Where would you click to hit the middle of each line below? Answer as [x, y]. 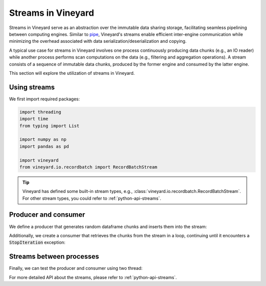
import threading [40, 112]
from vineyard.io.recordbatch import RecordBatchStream [88, 167]
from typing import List [50, 126]
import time [34, 119]
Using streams [32, 87]
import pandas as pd [44, 146]
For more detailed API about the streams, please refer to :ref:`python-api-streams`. [93, 277]
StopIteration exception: [37, 242]
